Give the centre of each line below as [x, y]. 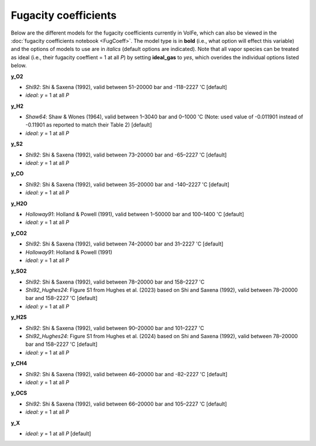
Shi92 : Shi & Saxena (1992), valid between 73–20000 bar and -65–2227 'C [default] [126, 155]
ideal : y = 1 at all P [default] [58, 433]
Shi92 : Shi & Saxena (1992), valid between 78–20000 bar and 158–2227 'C [115, 282]
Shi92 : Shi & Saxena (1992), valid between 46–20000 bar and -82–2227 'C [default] [126, 374]
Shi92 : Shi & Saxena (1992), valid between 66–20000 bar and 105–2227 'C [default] [126, 404]
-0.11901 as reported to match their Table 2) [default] [89, 125]
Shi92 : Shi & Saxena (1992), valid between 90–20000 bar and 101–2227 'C [115, 328]
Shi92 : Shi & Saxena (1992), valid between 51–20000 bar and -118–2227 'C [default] [126, 87]
